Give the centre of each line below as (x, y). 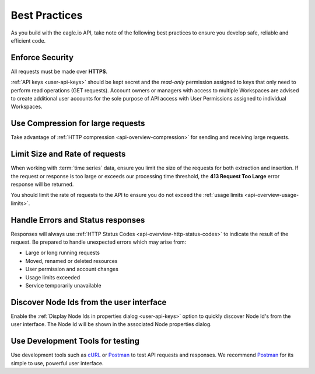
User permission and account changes (72, 269)
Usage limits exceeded (53, 277)
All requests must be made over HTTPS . (59, 71)
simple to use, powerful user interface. (57, 363)
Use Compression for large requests (78, 124)
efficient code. (28, 40)
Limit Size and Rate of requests (68, 154)
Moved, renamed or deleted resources (71, 261)
